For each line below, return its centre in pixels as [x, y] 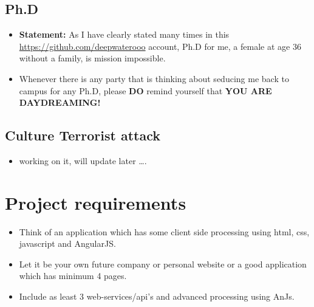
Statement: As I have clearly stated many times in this [124, 34]
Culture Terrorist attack [83, 135]
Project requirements [96, 202]
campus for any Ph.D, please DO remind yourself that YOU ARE [145, 90]
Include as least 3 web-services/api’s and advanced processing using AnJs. [157, 296]
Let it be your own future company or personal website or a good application [163, 264]
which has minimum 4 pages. [73, 276]
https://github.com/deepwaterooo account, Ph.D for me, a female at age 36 [160, 46]
